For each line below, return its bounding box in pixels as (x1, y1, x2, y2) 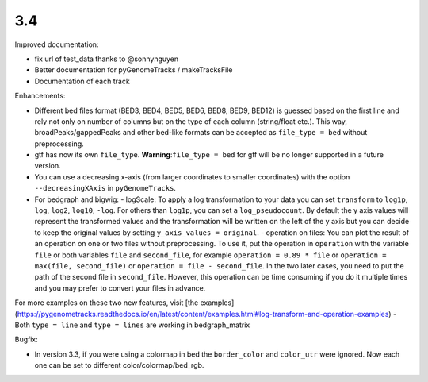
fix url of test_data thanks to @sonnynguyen (34, 54, 179, 64)
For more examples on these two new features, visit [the (14, 298, 199, 307)
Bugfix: (14, 334, 39, 345)
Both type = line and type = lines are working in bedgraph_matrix (14, 320, 250, 330)
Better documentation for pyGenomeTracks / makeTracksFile (34, 65, 233, 75)
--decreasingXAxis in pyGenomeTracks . (34, 183, 176, 193)
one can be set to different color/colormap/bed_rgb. (34, 361, 204, 370)
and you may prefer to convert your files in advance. (34, 283, 206, 293)
